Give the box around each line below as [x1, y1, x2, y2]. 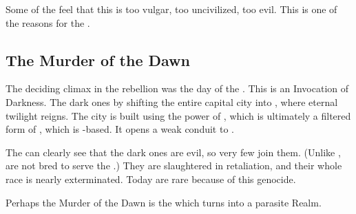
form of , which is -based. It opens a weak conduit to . [6, 122, 234, 136]
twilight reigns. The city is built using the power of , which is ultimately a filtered [6, 108, 351, 122]
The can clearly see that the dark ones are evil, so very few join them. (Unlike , [6, 145, 341, 159]
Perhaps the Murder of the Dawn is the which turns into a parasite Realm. [6, 195, 322, 209]
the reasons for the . [6, 15, 90, 30]
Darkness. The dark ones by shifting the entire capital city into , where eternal [6, 94, 338, 109]
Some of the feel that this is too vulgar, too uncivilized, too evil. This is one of [6, 2, 337, 16]
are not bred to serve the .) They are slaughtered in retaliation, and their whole [6, 158, 342, 173]
